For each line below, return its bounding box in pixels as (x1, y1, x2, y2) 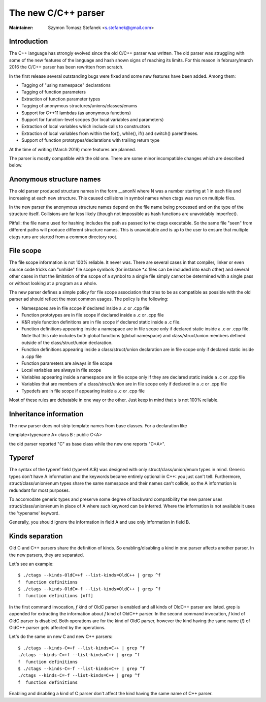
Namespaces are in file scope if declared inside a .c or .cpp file (21, 305, 150, 311)
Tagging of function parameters (21, 89, 86, 95)
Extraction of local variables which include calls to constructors (21, 124, 150, 129)
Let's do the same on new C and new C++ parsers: (9, 634, 113, 639)
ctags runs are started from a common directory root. (9, 234, 118, 240)
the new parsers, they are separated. (9, 552, 84, 558)
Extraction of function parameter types (21, 96, 100, 102)
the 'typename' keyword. (9, 510, 60, 516)
